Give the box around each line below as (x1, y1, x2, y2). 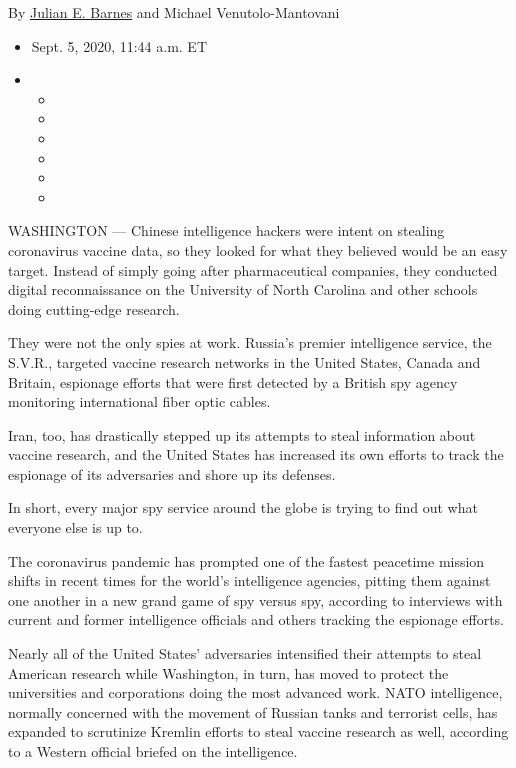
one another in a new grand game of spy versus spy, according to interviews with (8, 589, 503, 610)
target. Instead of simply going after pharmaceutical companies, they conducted (8, 259, 498, 280)
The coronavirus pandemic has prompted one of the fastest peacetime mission (8, 550, 485, 571)
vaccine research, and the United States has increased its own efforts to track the (8, 444, 504, 465)
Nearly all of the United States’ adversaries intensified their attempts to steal (8, 643, 482, 664)
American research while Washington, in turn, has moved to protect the (8, 662, 449, 683)
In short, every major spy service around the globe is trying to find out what (8, 497, 478, 518)
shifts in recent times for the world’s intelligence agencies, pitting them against (8, 570, 491, 591)
